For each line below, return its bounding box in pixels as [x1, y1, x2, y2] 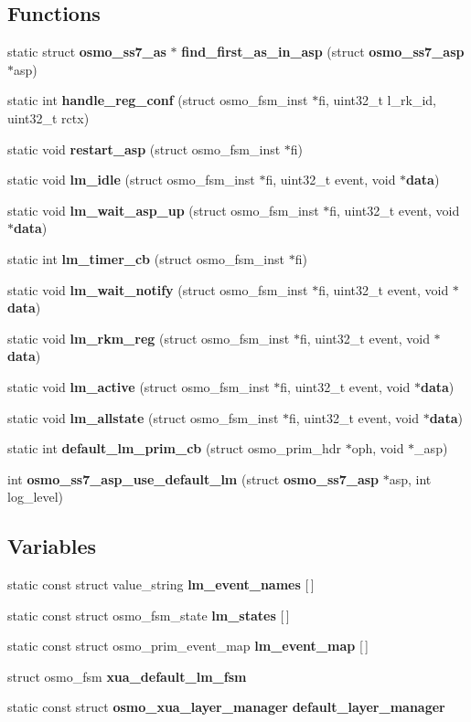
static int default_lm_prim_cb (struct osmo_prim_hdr [7, 439, 341, 458]
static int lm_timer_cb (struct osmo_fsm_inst [7, 249, 284, 268]
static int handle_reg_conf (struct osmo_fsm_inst [7, 90, 308, 110]
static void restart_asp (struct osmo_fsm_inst [7, 139, 281, 158]
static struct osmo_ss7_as [7, 42, 166, 61]
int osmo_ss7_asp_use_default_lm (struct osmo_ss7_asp [7, 469, 380, 488]
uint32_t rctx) [7, 108, 90, 127]
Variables [7, 532, 97, 560]
